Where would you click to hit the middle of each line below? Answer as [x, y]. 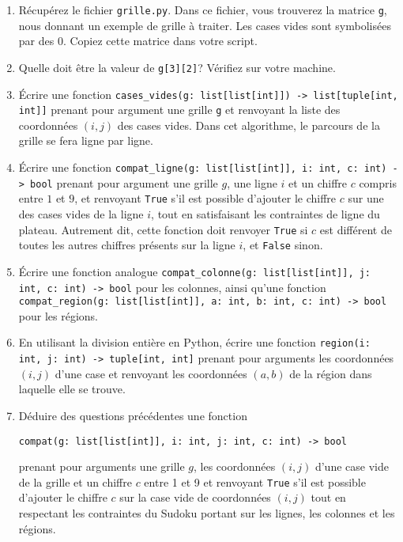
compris [378, 182]
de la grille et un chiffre [75, 481]
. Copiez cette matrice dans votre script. [160, 41]
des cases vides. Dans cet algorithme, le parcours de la [249, 125]
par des [36, 41]
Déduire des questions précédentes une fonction [133, 415]
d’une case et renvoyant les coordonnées [151, 373]
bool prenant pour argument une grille [124, 182]
